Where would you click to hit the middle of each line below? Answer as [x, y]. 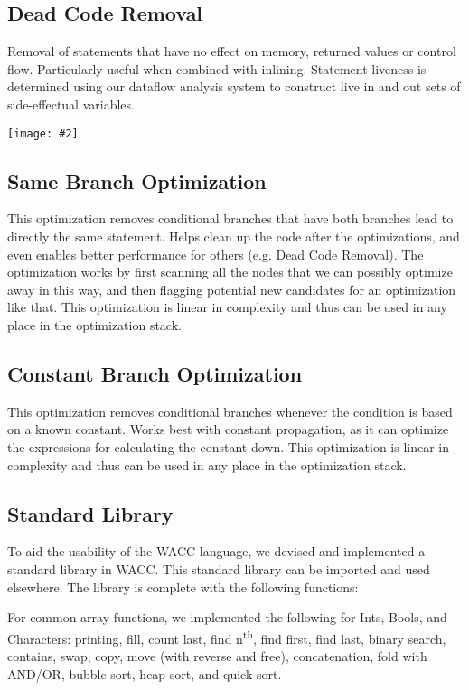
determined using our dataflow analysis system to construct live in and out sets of [234, 86]
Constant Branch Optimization [155, 373]
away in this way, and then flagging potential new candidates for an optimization [232, 289]
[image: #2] [43, 133]
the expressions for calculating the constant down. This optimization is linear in [229, 446]
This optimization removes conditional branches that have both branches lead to [230, 218]
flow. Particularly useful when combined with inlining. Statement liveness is [217, 68]
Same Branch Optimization [137, 180]
